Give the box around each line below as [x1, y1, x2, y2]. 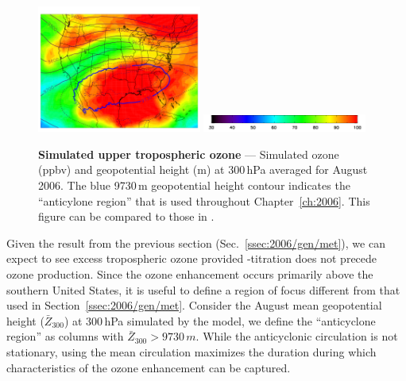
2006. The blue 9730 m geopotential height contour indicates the [38, 177, 350, 194]
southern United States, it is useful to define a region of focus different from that [6, 281, 400, 298]
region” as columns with [6, 328, 124, 344]
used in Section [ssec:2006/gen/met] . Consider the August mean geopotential [6, 297, 382, 314]
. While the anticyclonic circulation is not [195, 328, 398, 344]
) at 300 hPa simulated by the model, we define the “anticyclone [64, 312, 376, 329]
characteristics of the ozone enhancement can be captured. [6, 359, 291, 375]
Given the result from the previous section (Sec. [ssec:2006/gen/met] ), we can [6, 234, 385, 251]
